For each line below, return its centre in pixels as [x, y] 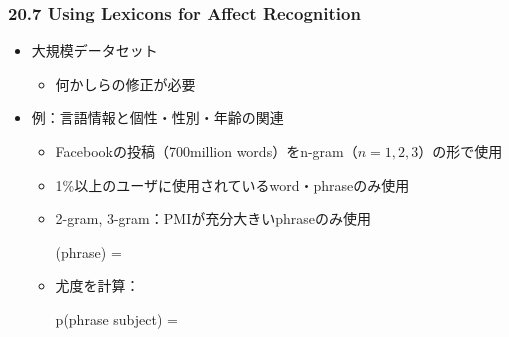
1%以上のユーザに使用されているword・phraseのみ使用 [232, 184]
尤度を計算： [97, 285]
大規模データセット [94, 50]
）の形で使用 [460, 151]
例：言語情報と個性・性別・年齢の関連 [157, 117]
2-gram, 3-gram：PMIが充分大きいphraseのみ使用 [213, 218]
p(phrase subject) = [116, 318]
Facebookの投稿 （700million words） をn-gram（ [206, 151]
